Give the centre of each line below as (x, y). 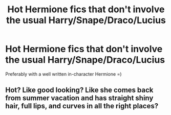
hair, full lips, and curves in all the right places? (82, 106)
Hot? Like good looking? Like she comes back (79, 90)
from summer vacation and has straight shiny (79, 98)
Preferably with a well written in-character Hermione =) (63, 74)
